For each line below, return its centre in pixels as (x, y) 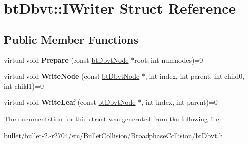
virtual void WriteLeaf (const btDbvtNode (70, 102)
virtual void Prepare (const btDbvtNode (66, 60)
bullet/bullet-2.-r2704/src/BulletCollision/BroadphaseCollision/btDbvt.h (113, 135)
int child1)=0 (24, 85)
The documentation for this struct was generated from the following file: (112, 118)
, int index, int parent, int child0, (195, 76)
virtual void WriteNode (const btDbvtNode (72, 76)
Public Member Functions (71, 39)
